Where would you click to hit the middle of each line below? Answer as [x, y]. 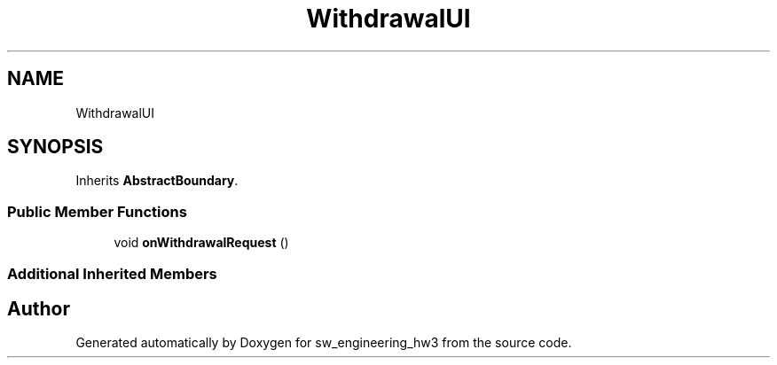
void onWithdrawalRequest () [201, 243]
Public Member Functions [97, 211]
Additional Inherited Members [112, 273]
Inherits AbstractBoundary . [157, 181]
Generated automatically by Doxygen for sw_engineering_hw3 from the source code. [324, 343]
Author [39, 308]
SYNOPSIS [55, 147]
